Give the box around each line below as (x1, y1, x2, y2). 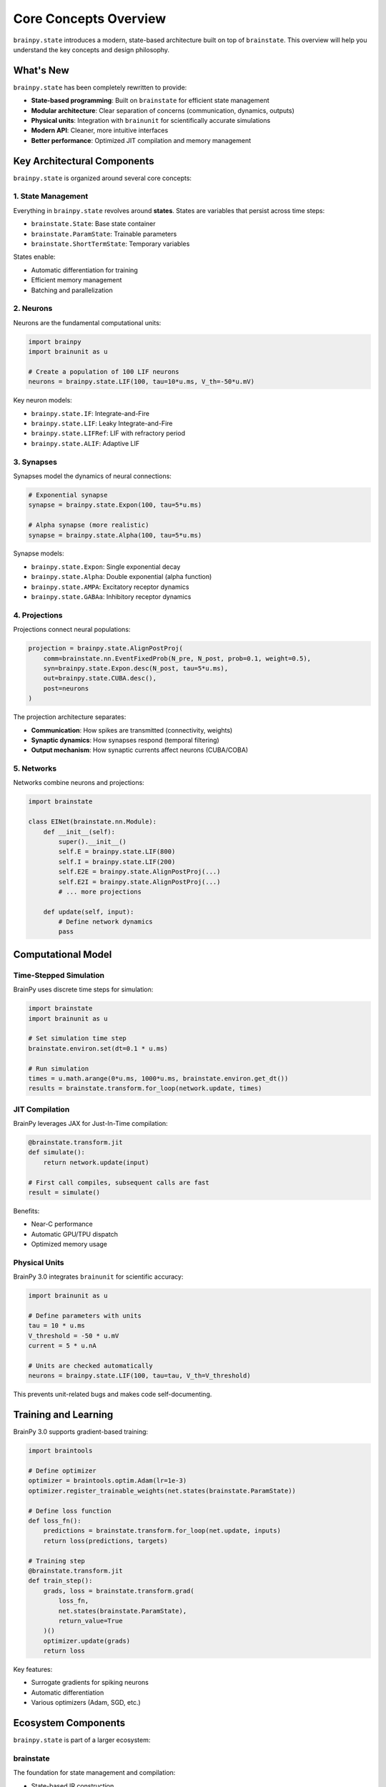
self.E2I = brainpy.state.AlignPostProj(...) (58, 878, 221, 886)
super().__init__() (58, 837, 127, 846)
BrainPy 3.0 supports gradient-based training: (13, 1427, 149, 1436)
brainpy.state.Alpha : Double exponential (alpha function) (31, 573, 212, 581)
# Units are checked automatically (28, 1362, 153, 1370)
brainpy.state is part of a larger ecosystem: (13, 1736, 151, 1744)
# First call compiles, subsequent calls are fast (28, 1178, 210, 1187)
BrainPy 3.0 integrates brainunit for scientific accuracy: (13, 1272, 184, 1281)
